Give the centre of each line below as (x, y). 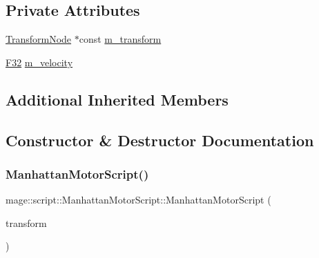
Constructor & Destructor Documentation (160, 140)
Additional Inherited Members (117, 99)
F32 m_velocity (39, 62)
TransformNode (39, 39)
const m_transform (120, 39)
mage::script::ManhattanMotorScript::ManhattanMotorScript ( (138, 200)
